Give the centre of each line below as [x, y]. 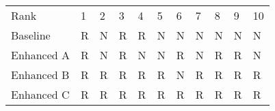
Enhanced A [41, 55]
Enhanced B [40, 75]
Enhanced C [40, 94]
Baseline [31, 35]
